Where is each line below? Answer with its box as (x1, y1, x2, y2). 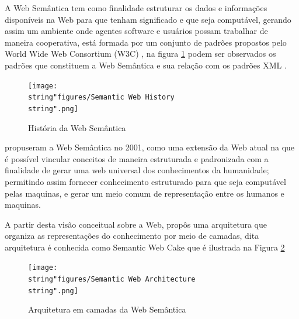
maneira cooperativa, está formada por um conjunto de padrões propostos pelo (5, 36, 287, 48)
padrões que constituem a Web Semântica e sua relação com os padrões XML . (5, 59, 287, 71)
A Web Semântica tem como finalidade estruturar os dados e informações (5, 2, 267, 13)
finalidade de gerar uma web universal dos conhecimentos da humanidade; (5, 164, 269, 176)
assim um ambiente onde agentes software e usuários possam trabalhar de (5, 25, 268, 37)
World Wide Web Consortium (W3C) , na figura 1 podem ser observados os (5, 47, 276, 60)
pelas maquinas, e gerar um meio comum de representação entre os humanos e (5, 187, 284, 199)
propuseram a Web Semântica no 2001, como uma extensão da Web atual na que (5, 141, 295, 153)
